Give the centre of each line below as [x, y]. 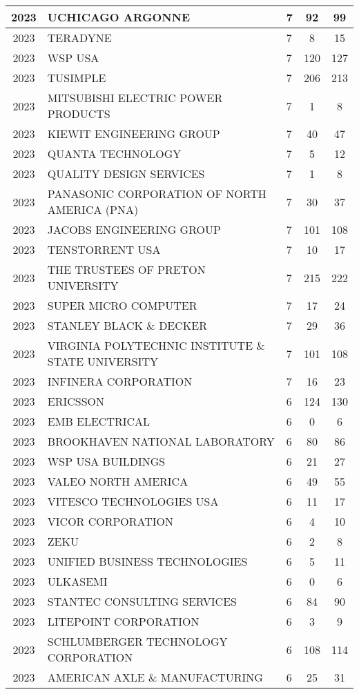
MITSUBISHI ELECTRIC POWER [135, 98]
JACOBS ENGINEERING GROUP [134, 229]
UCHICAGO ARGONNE [119, 17]
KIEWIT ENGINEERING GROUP [134, 133]
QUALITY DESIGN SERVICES [126, 173]
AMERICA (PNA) [93, 209]
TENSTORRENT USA [104, 249]
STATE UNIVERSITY [103, 361]
